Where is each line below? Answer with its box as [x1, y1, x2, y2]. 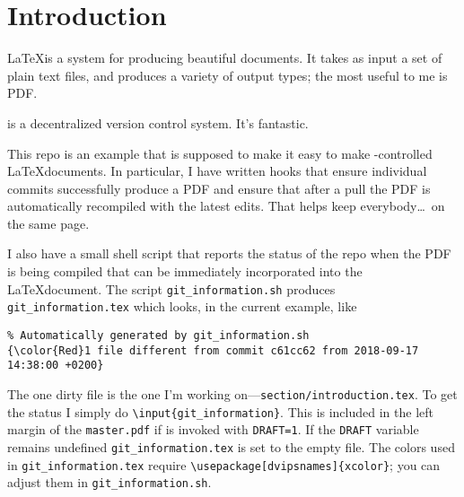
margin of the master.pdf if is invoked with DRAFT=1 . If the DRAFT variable [7, 420, 419, 439]
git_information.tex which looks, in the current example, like [7, 297, 357, 316]
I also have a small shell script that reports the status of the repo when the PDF [7, 244, 451, 263]
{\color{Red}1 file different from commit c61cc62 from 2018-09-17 [7, 344, 419, 357]
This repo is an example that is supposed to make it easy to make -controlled [7, 144, 433, 162]
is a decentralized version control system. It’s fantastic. [7, 113, 309, 132]
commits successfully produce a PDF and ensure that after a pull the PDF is [7, 179, 431, 197]
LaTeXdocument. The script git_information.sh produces [7, 279, 336, 298]
